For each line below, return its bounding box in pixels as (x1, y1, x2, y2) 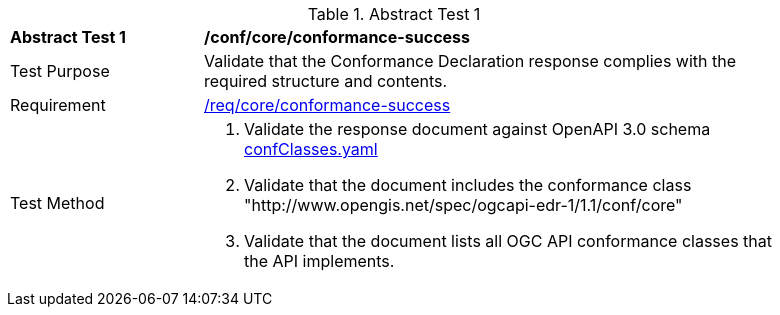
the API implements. (244, 251, 395, 271)
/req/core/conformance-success (204, 95, 451, 115)
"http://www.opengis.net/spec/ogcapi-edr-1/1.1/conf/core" (244, 195, 683, 215)
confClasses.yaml (244, 139, 378, 159)
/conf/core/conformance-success (204, 27, 470, 47)
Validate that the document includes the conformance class (244, 175, 692, 195)
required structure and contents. (204, 71, 448, 91)
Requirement (10, 95, 106, 115)
